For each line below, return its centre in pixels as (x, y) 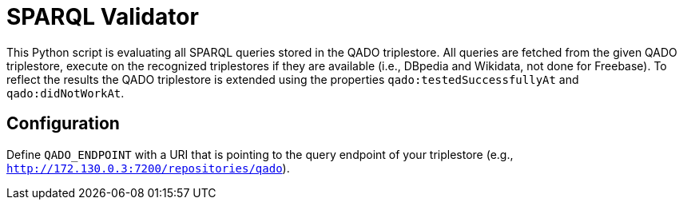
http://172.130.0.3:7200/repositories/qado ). (148, 168)
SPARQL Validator (103, 17)
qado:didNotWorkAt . (66, 93)
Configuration (63, 124)
